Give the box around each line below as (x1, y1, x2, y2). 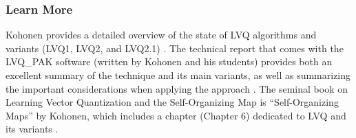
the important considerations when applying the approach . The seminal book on (6, 81, 348, 95)
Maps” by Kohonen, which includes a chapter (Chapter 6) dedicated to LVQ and (6, 108, 346, 122)
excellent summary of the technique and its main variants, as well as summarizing (6, 68, 351, 82)
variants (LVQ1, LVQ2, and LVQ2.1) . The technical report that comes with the (6, 41, 344, 55)
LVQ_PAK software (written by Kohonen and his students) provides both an (6, 54, 333, 69)
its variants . (6, 122, 59, 136)
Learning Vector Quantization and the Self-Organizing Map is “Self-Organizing (6, 95, 339, 109)
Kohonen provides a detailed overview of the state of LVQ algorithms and (6, 27, 317, 42)
